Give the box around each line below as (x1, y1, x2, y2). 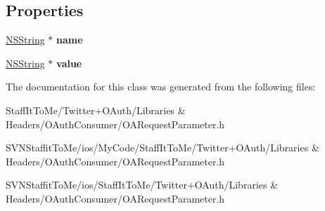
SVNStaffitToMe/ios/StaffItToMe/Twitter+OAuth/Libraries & (6, 177, 279, 192)
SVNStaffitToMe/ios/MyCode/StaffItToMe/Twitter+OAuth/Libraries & (6, 140, 319, 155)
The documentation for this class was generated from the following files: (6, 79, 316, 94)
